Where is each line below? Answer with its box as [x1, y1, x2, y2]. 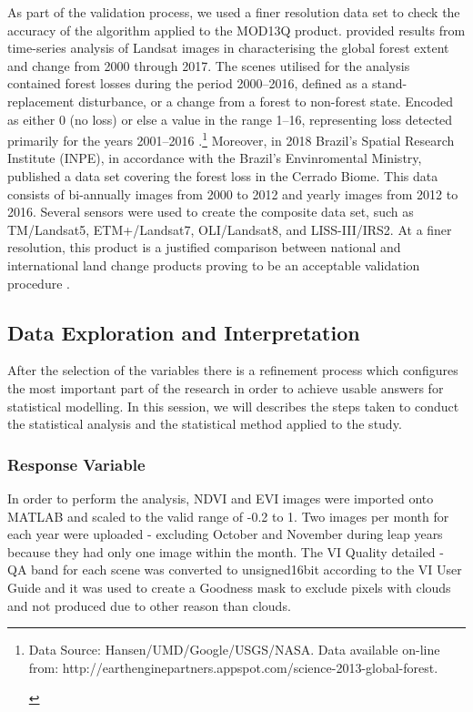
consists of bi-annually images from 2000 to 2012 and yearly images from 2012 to [7, 184, 458, 203]
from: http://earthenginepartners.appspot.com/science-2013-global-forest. [28, 657, 438, 676]
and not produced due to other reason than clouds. [7, 595, 291, 615]
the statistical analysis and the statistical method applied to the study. [7, 414, 402, 433]
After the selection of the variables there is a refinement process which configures [7, 361, 458, 380]
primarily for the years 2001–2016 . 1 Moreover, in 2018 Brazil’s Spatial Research [7, 128, 455, 149]
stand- [372, 74, 408, 93]
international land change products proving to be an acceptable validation [7, 255, 420, 274]
